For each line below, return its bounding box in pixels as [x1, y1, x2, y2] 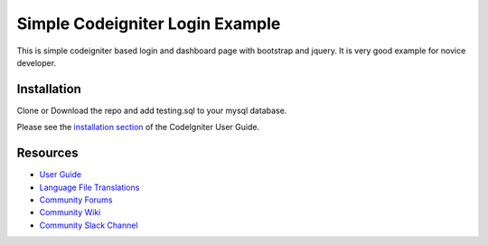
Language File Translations [39, 182, 140, 193]
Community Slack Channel [39, 220, 139, 231]
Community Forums [39, 194, 113, 205]
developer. [16, 57, 57, 68]
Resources [16, 146, 79, 161]
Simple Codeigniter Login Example [16, 14, 281, 33]
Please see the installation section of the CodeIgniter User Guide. [16, 122, 260, 133]
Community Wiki [39, 207, 101, 218]
